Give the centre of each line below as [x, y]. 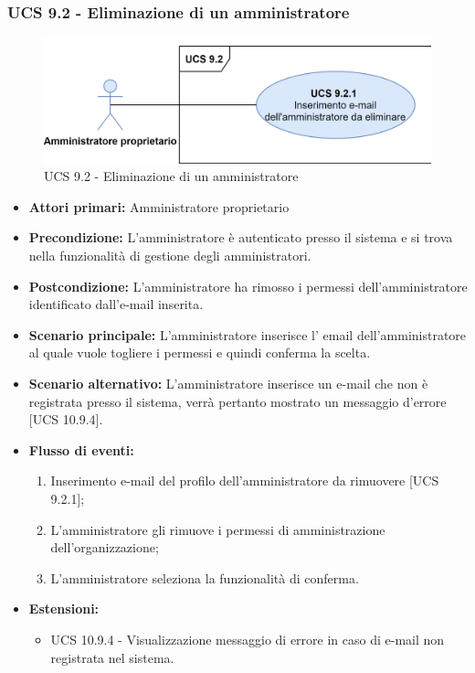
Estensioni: [64, 609]
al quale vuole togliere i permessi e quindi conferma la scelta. [200, 353]
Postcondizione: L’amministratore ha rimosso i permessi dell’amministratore [248, 286]
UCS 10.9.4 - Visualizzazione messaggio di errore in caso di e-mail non [248, 639]
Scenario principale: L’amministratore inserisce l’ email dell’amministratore [248, 334]
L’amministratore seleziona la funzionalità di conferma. [205, 577]
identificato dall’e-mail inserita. [116, 304]
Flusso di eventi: [81, 449]
